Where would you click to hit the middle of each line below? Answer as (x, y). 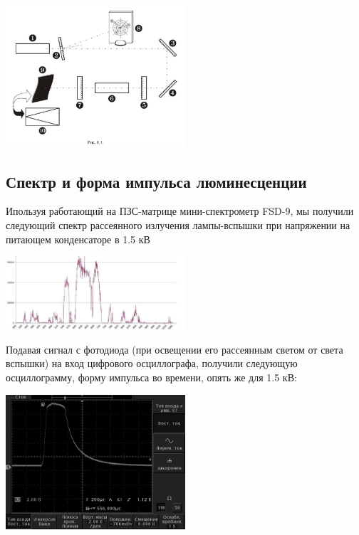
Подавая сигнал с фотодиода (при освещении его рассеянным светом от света (175, 349)
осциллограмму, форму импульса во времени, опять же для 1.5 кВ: (151, 377)
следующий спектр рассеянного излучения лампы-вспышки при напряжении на (178, 224)
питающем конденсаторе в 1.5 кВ (78, 239)
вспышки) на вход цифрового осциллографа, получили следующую (152, 363)
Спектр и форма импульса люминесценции (156, 181)
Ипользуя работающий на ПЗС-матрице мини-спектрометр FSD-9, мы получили (180, 211)
